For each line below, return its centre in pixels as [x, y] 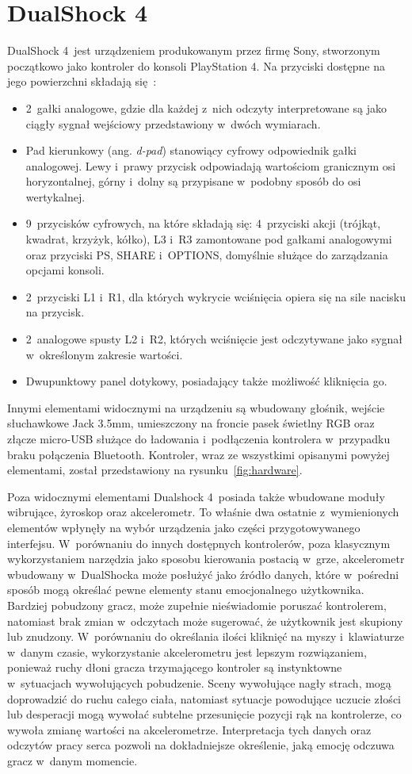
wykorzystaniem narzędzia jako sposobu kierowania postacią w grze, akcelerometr [206, 559]
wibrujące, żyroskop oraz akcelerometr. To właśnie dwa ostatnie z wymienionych [203, 512]
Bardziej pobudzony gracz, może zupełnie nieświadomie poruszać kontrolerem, [197, 605]
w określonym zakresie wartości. [104, 354]
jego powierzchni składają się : [82, 81]
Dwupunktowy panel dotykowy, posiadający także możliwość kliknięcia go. [206, 381]
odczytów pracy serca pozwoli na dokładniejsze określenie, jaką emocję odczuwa [201, 745]
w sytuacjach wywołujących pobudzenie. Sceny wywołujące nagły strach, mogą [199, 682]
